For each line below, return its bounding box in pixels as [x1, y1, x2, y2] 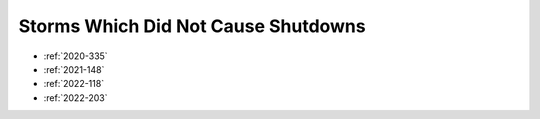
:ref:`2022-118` [43, 78, 105, 90]
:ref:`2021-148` [43, 63, 105, 75]
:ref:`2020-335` [43, 50, 109, 62]
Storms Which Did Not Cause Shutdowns [18, 15, 366, 37]
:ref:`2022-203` [43, 91, 108, 104]
